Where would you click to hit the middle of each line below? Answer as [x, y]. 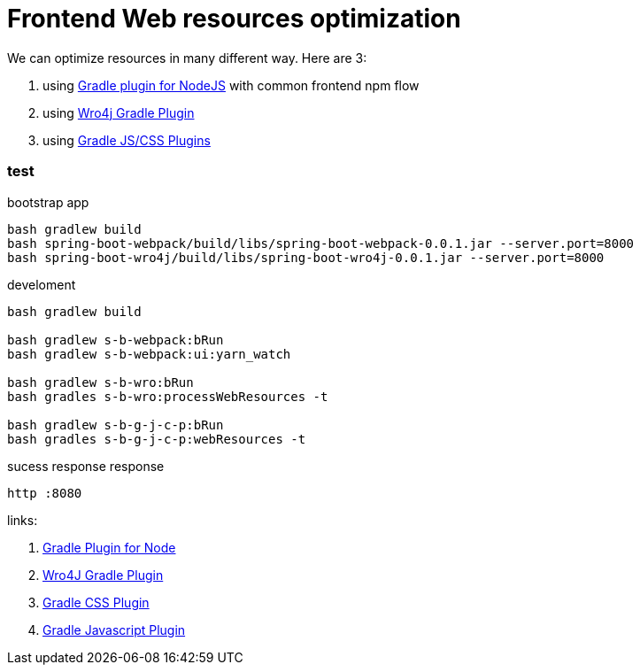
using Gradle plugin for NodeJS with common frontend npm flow [231, 85]
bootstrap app [48, 202]
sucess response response [86, 466]
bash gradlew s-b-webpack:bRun [116, 340]
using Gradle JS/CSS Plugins [127, 140]
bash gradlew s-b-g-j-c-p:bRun [116, 425]
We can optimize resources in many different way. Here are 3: [187, 58]
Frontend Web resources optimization [234, 19]
